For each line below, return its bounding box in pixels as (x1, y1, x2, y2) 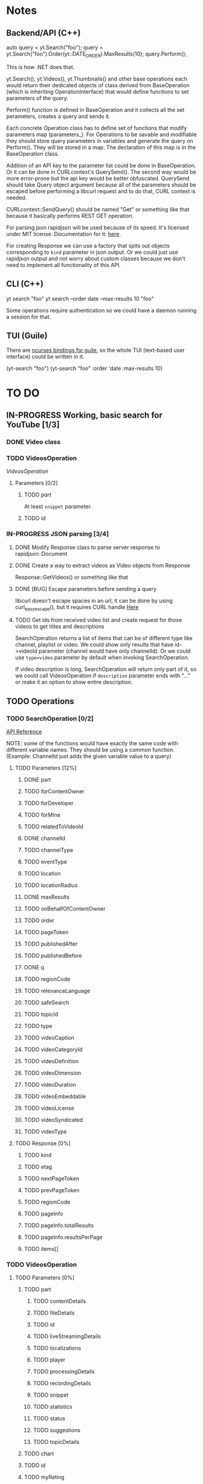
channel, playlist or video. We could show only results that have (14, 641, 174, 648)
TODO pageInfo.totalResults (24, 1222, 94, 1229)
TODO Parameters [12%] (14, 764, 77, 771)
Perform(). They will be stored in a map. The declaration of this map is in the (6, 143, 196, 151)
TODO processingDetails (33, 1368, 95, 1375)
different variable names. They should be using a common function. (6, 746, 175, 753)
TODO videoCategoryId (24, 1046, 83, 1053)
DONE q (24, 964, 44, 971)
